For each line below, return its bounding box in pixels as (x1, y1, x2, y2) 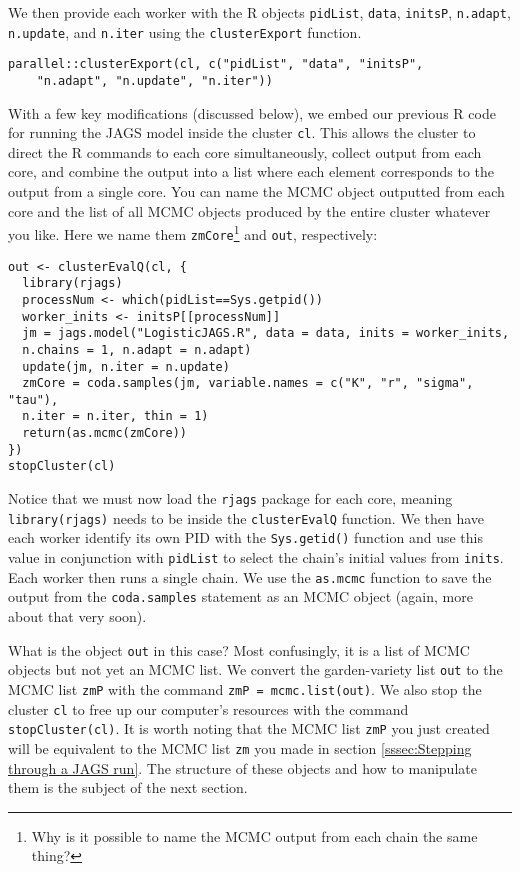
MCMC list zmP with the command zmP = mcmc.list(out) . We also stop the (8, 678, 482, 699)
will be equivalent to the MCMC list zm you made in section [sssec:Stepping (8, 737, 472, 758)
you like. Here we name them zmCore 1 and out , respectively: (8, 221, 378, 244)
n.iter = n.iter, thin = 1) (22, 409, 209, 424)
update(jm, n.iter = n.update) (22, 359, 230, 374)
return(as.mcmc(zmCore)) (22, 426, 187, 441)
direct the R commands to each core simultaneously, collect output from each (8, 141, 482, 162)
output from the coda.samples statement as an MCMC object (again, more (8, 586, 473, 607)
